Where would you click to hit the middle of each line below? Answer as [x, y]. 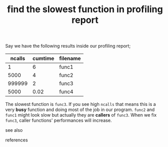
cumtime [44, 58]
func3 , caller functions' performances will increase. [59, 121]
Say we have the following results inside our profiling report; [68, 46]
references [17, 140]
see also [14, 130]
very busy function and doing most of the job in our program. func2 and [80, 109]
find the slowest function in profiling [85, 9]
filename [70, 58]
